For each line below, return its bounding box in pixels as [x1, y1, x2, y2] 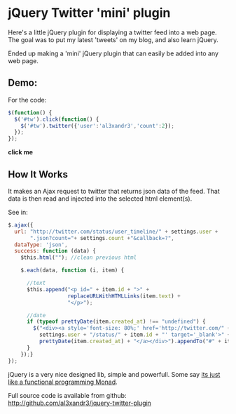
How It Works [8, 168, 69, 180]
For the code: [8, 95, 47, 104]
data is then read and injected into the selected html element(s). [8, 194, 193, 203]
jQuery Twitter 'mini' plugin [8, 5, 171, 21]
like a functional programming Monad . [8, 378, 118, 386]
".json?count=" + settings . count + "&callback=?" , [29, 234, 174, 241]
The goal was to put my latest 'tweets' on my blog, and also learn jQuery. [8, 35, 219, 44]
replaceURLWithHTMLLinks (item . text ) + [67, 293, 181, 300]
